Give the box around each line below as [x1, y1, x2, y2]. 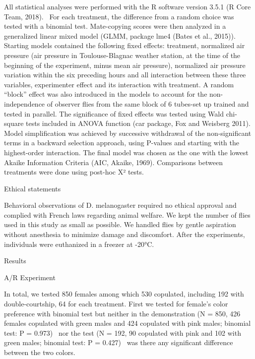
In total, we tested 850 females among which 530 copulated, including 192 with [4, 289, 244, 299]
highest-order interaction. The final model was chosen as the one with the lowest [4, 147, 249, 157]
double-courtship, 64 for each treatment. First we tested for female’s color [4, 299, 228, 309]
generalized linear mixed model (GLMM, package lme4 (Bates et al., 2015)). [4, 30, 236, 41]
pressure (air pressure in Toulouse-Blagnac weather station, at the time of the [4, 50, 241, 60]
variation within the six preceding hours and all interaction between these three [4, 69, 246, 80]
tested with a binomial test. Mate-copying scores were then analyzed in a [4, 21, 226, 31]
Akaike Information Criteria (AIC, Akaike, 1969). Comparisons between [4, 157, 223, 167]
